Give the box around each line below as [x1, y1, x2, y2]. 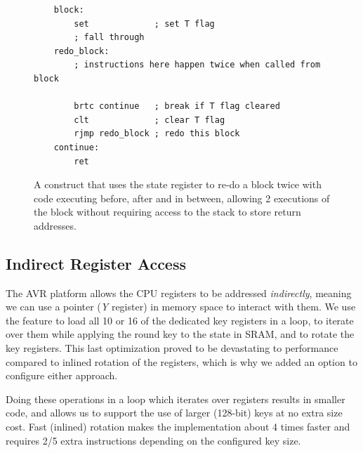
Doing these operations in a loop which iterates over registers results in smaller [6, 391, 345, 406]
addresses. [34, 218, 77, 232]
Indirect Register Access [6, 252, 186, 274]
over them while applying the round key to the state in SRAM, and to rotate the [6, 327, 355, 341]
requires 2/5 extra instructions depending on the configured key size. [6, 433, 301, 447]
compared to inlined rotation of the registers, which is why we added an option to [6, 354, 357, 369]
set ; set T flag [74, 18, 215, 29]
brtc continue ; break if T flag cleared [74, 101, 280, 112]
